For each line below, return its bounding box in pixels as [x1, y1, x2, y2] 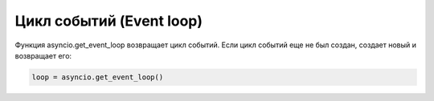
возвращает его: [14, 50, 72, 60]
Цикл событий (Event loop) [14, 12, 203, 30]
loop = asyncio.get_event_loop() [31, 72, 164, 82]
